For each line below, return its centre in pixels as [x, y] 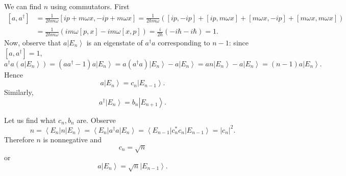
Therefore [19, 139]
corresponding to [184, 42]
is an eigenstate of [115, 42]
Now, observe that [33, 42]
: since [239, 42]
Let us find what [30, 120]
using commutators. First [90, 6]
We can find [23, 6]
